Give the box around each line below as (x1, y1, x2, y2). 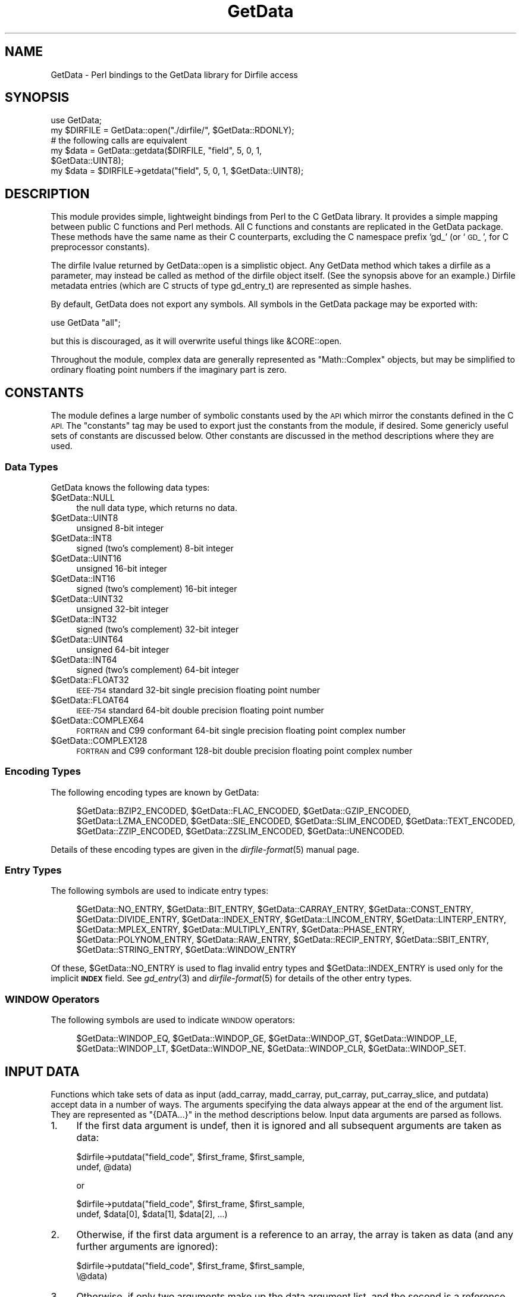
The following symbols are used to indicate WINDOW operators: (51, 1015, 295, 1025)
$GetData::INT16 (51, 573, 115, 584)
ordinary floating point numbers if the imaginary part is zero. (51, 364, 287, 375)
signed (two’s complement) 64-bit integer (76, 664, 239, 675)
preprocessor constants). (51, 242, 150, 252)
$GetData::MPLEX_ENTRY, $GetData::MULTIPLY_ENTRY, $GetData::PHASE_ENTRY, (76, 924, 405, 935)
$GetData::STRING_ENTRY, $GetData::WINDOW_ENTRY (76, 944, 296, 955)
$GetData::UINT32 (51, 593, 124, 604)
